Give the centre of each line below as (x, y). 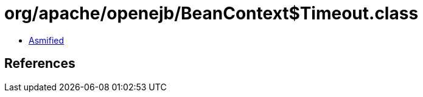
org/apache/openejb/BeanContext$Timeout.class (211, 13)
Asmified (47, 40)
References (40, 64)
